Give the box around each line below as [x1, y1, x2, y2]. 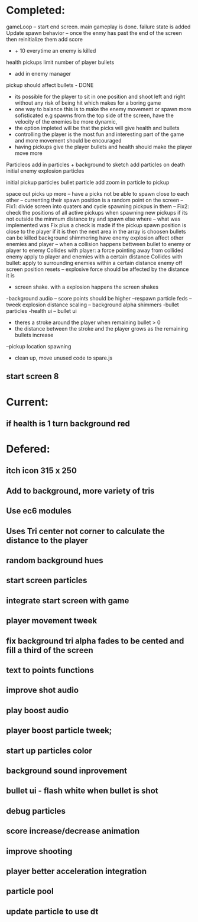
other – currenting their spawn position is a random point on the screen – [6, 196, 183, 203]
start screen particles [6, 575, 87, 585]
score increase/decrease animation [6, 826, 140, 836]
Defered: [6, 442, 50, 456]
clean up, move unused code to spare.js [14, 354, 113, 361]
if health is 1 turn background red [6, 418, 130, 429]
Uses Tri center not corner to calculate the [6, 526, 165, 536]
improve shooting [6, 846, 73, 856]
